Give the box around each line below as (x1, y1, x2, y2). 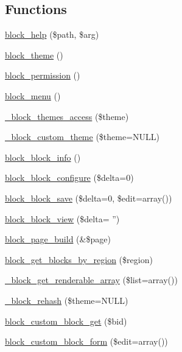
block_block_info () (5, 150, 81, 163)
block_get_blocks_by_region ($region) (5, 253, 153, 266)
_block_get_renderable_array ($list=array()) (5, 273, 178, 286)
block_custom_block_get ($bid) (5, 314, 127, 327)
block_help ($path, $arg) (5, 28, 99, 41)
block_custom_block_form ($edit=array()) (5, 335, 168, 348)
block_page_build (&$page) (5, 233, 111, 245)
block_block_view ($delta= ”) (5, 212, 120, 225)
